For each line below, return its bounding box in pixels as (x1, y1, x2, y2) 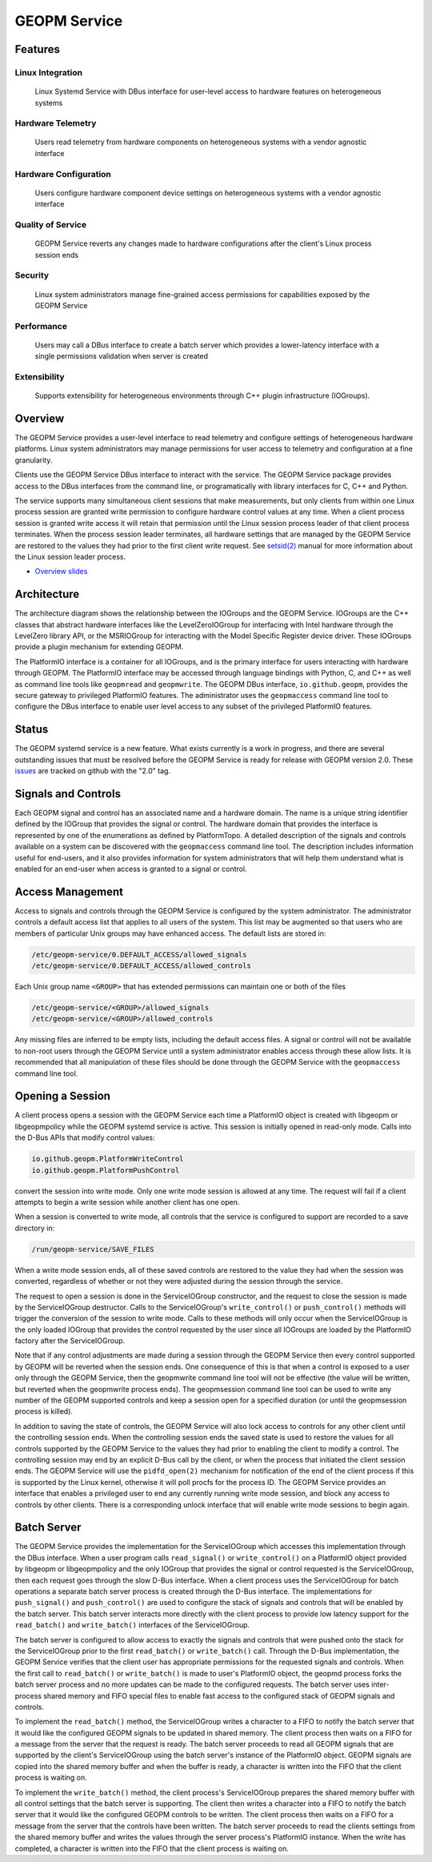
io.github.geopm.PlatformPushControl (31, 1166, 180, 1174)
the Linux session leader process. (14, 552, 126, 561)
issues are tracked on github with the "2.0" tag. (14, 766, 171, 776)
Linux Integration (14, 66, 83, 78)
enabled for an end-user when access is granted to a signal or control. (14, 864, 247, 873)
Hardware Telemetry (14, 118, 97, 129)
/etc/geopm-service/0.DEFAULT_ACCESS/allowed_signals (31, 949, 247, 959)
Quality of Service (14, 219, 87, 230)
